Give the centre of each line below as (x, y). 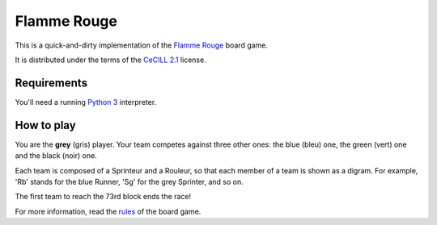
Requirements (51, 83)
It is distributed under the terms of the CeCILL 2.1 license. (110, 60)
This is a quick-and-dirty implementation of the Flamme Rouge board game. (142, 45)
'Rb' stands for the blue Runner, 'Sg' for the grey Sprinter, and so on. (129, 181)
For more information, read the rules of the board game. (108, 211)
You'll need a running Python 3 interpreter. (86, 102)
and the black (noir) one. (56, 156)
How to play (45, 125)
